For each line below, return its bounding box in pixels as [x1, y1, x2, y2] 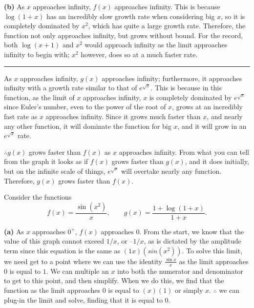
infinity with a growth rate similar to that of [4, 82, 137, 93]
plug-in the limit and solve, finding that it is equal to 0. [4, 294, 170, 305]
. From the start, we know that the [139, 226, 244, 236]
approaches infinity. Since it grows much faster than [45, 111, 201, 121]
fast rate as [4, 111, 38, 121]
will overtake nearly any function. [121, 165, 222, 176]
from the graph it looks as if [4, 156, 88, 166]
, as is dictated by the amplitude [144, 236, 241, 246]
